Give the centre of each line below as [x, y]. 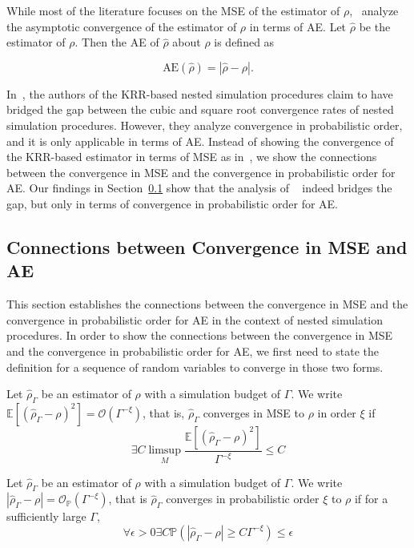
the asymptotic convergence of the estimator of [122, 26]
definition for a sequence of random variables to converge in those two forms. [195, 367]
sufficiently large [46, 516]
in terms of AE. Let [298, 26]
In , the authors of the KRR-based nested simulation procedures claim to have [200, 93]
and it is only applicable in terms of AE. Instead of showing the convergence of [200, 141]
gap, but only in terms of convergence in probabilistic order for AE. [173, 203]
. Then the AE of [117, 42]
